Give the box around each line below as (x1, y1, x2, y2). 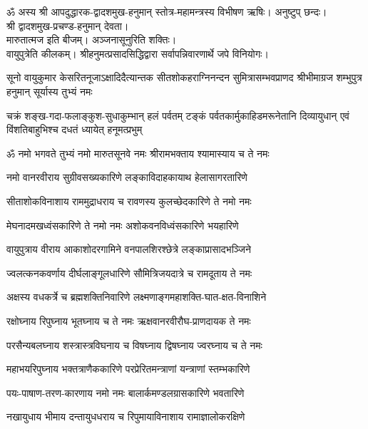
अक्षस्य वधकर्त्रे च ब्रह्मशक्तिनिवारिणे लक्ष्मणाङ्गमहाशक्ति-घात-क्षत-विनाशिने (6, 289, 267, 304)
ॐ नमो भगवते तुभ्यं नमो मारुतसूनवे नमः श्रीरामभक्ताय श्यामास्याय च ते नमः (6, 145, 270, 160)
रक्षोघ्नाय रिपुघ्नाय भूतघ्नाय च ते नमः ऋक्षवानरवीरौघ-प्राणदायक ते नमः (6, 313, 251, 328)
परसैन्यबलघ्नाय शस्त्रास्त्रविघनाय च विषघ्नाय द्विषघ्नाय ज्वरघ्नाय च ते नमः (6, 337, 262, 352)
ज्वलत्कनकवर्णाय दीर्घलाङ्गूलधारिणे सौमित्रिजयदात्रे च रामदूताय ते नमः (6, 265, 252, 280)
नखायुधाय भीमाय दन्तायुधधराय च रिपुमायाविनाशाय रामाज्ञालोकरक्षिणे (6, 409, 245, 424)
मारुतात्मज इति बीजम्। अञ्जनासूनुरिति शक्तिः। (6, 32, 177, 47)
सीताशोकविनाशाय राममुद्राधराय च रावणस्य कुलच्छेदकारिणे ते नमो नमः (6, 193, 252, 208)
